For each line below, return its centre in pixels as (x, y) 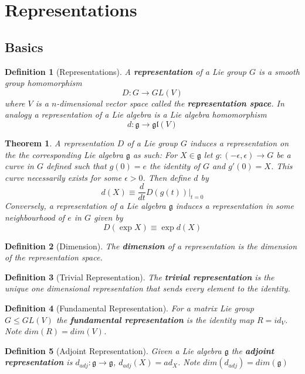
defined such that (76, 166)
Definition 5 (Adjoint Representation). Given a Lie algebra (113, 350)
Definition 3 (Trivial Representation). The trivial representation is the (140, 277)
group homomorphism (43, 83)
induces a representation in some (235, 206)
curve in (19, 166)
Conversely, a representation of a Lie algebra (85, 206)
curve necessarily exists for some (63, 177)
